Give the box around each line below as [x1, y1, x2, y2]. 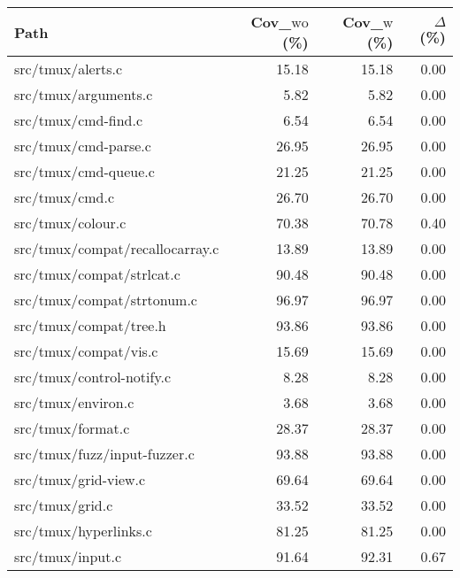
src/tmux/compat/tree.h [14, 315, 166, 335]
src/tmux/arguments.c [14, 84, 153, 104]
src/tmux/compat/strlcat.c [14, 264, 180, 284]
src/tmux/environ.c [14, 392, 134, 412]
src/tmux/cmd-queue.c [14, 161, 155, 181]
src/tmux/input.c [14, 546, 122, 566]
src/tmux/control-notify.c [14, 366, 172, 387]
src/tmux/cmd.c [14, 187, 115, 207]
